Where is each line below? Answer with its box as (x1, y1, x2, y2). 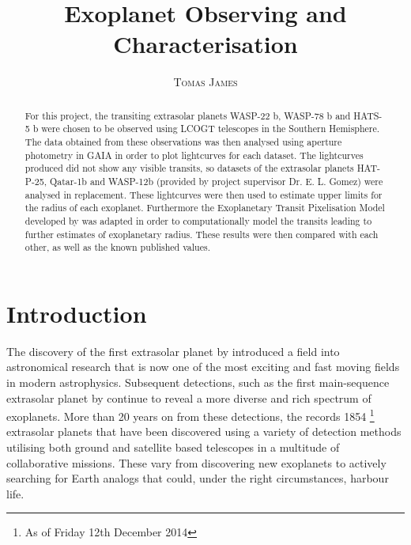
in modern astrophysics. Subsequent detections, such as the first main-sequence (6, 374, 390, 391)
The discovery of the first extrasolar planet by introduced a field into (6, 343, 340, 359)
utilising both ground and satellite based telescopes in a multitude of (6, 439, 340, 456)
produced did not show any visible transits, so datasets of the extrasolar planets (25, 161, 354, 175)
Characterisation (113, 28, 298, 60)
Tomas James (173, 74, 238, 90)
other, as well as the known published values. (25, 240, 210, 254)
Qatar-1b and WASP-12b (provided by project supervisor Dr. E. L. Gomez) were (50, 174, 383, 187)
